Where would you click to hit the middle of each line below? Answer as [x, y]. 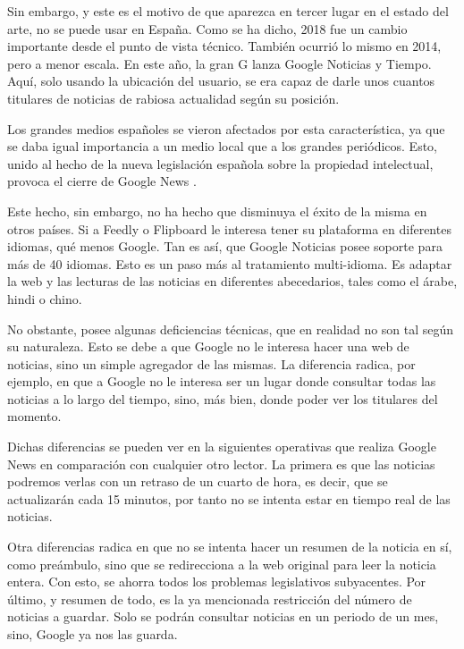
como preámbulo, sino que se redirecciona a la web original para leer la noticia [222, 564]
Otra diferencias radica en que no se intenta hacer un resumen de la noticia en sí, [230, 547]
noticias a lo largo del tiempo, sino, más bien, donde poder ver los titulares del [223, 398]
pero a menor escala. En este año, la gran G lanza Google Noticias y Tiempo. [219, 63]
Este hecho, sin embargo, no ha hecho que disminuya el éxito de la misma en [217, 211]
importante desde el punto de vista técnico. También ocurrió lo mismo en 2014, [224, 46]
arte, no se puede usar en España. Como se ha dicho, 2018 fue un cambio [207, 28]
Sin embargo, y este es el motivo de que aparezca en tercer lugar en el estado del [228, 11]
